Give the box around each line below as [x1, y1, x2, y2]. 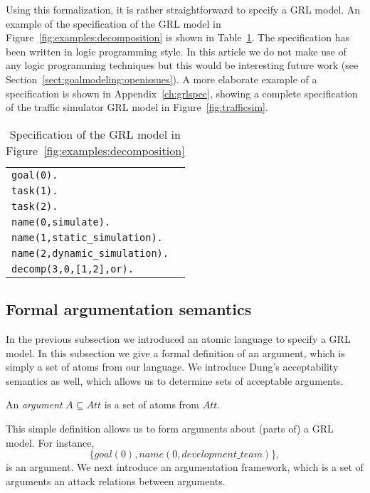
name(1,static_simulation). [11, 231, 163, 243]
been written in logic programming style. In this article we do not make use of [6, 43, 347, 58]
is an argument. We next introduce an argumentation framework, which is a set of [6, 460, 364, 475]
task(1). [11, 184, 58, 196]
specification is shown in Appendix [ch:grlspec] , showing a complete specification [6, 85, 358, 100]
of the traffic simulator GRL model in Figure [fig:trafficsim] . [6, 100, 268, 115]
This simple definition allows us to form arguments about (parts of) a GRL [6, 420, 334, 435]
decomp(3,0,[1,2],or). [11, 263, 134, 275]
